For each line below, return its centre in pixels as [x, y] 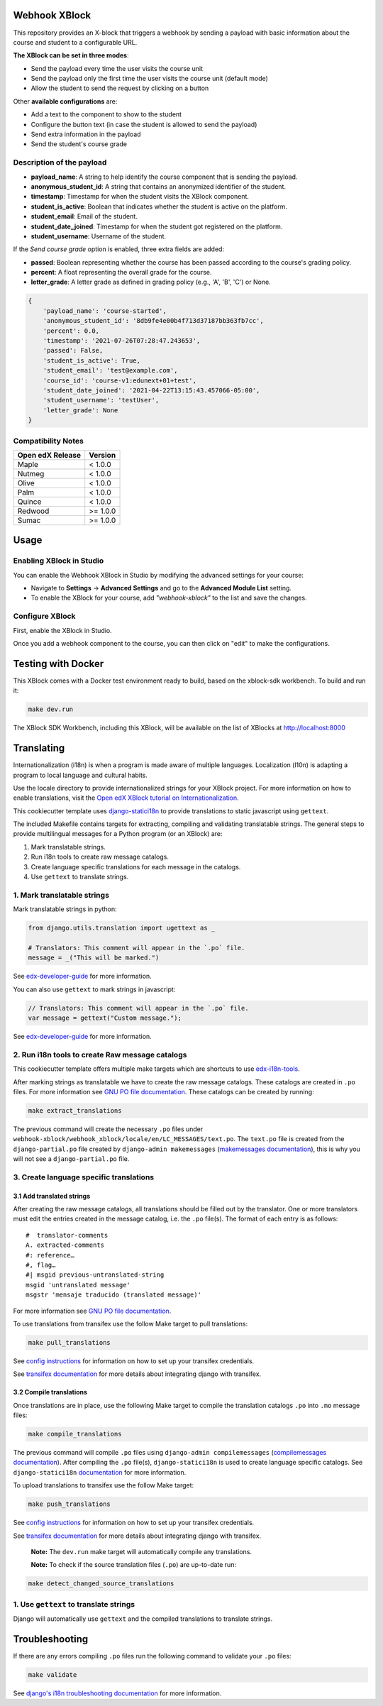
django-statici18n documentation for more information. [100, 1472]
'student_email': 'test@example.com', [110, 370]
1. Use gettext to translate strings [74, 1604]
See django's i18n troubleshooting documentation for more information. [117, 1693]
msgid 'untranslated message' [78, 1285]
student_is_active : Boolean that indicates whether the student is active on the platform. [159, 207]
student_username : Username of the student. [99, 236]
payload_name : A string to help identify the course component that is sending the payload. [164, 177]
